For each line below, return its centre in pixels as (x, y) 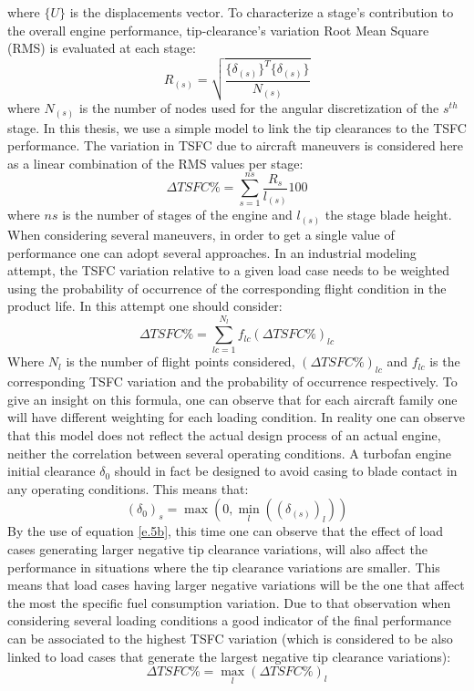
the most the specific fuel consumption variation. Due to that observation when (229, 602)
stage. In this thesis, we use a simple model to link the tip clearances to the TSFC (237, 127)
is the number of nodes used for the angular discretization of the (259, 108)
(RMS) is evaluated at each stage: (102, 48)
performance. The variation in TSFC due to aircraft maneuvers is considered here (236, 145)
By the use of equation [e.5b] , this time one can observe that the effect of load (225, 531)
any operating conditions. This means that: (128, 488)
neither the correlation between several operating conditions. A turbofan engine (229, 453)
